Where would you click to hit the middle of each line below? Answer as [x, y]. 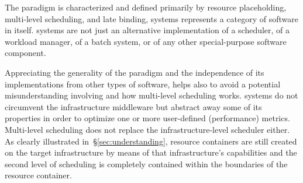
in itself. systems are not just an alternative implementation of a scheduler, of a [147, 30]
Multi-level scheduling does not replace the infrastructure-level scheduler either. [147, 129]
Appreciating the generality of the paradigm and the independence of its [135, 72]
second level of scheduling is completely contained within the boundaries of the [146, 163]
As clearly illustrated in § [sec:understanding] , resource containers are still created [151, 141]
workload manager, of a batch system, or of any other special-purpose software [146, 41]
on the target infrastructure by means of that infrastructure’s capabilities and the [151, 152]
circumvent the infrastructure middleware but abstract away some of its [133, 106]
